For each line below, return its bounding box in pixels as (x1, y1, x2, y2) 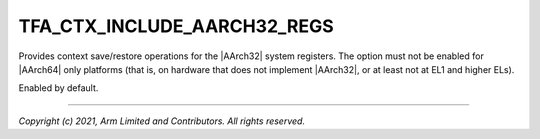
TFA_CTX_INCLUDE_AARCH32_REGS (18, 15, 334, 37)
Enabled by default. (18, 82, 99, 94)
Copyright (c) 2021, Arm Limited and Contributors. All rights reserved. (18, 115, 305, 127)
